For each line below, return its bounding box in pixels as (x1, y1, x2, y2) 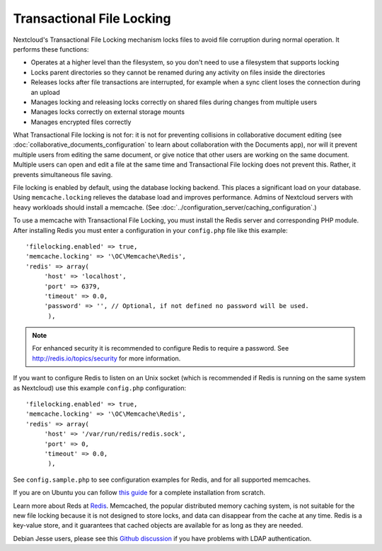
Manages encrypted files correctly (30, 118, 132, 126)
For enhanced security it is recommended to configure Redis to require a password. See (32, 344, 289, 353)
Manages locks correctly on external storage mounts (30, 108, 185, 116)
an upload (30, 88, 60, 96)
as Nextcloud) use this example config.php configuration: (13, 383, 187, 392)
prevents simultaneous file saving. (13, 170, 113, 178)
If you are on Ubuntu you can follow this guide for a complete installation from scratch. (13, 489, 265, 497)
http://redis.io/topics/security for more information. (32, 354, 181, 363)
